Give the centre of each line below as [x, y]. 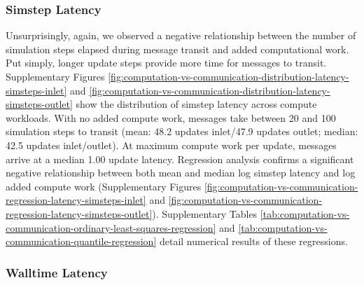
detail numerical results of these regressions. [253, 241]
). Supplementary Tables [205, 213]
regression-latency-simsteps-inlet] [76, 200]
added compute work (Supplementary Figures [104, 186]
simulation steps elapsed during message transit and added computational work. [177, 49]
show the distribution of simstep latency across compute [196, 104]
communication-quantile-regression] [81, 241]
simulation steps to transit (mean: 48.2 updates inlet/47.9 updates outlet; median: [182, 131]
